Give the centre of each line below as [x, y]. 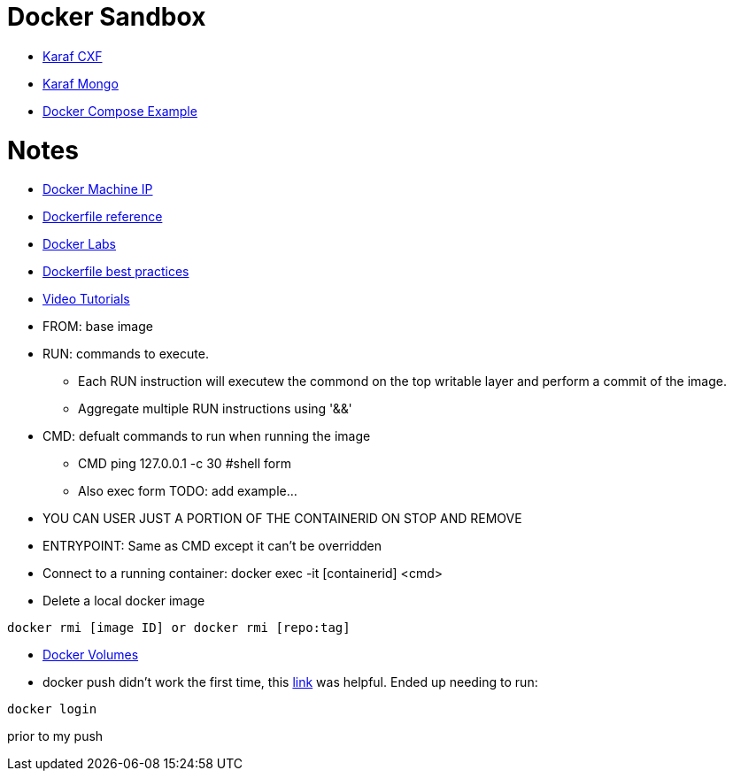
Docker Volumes [91, 655]
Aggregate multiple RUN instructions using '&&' [215, 409]
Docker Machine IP [98, 189]
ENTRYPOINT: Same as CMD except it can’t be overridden [212, 546]
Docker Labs [79, 244]
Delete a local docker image [124, 601]
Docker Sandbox [107, 17]
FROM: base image [98, 327]
